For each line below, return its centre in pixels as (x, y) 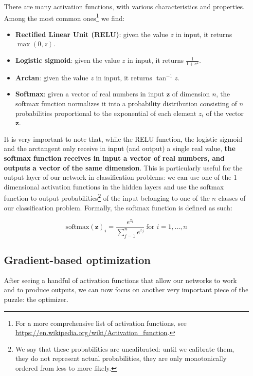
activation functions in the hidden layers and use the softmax (133, 186)
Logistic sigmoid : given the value (68, 60)
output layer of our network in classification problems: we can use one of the (118, 177)
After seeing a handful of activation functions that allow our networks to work (120, 280)
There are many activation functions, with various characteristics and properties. (124, 6)
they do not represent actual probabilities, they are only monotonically (121, 358)
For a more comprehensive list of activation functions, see (101, 323)
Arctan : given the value (52, 77)
